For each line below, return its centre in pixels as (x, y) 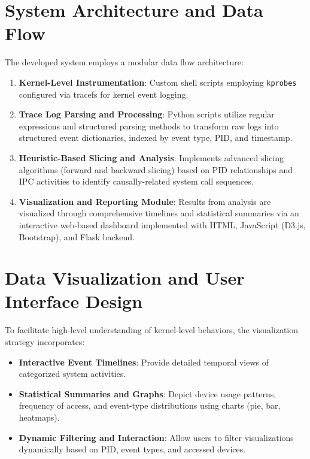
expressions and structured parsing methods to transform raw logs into (149, 126)
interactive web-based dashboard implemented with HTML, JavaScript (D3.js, (162, 224)
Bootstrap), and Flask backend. (77, 236)
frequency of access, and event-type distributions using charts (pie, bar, (150, 405)
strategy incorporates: (45, 342)
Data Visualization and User (125, 278)
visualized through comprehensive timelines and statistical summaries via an (159, 213)
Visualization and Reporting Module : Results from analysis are (145, 201)
